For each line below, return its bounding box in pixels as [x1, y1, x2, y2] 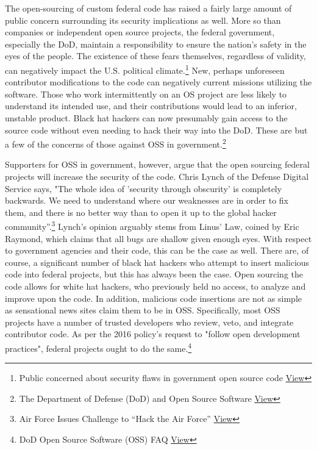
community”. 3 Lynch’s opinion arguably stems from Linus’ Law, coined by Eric [5, 218, 299, 233]
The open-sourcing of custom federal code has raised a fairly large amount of [5, 2, 292, 14]
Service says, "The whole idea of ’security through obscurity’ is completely [5, 182, 282, 195]
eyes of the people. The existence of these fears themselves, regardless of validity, [5, 49, 306, 62]
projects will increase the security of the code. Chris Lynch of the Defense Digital [5, 170, 309, 183]
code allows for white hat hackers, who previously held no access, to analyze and [5, 280, 306, 293]
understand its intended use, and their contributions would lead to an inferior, [5, 99, 297, 112]
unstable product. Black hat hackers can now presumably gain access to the [5, 112, 288, 124]
